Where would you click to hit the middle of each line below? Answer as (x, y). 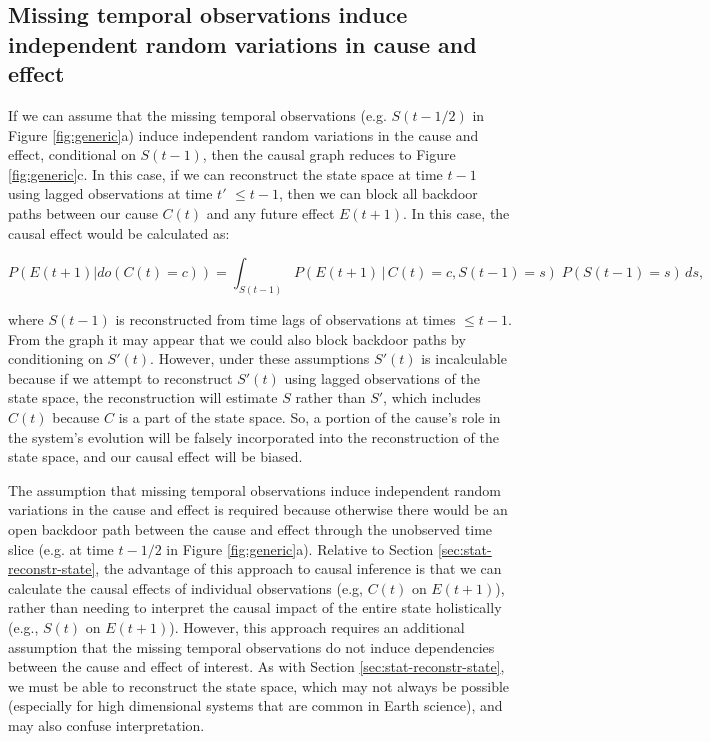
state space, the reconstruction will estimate (143, 397)
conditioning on (55, 358)
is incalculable (464, 358)
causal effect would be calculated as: (119, 232)
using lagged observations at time (110, 193)
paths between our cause (83, 212)
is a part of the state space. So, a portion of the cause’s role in (309, 416)
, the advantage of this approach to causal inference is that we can (298, 568)
